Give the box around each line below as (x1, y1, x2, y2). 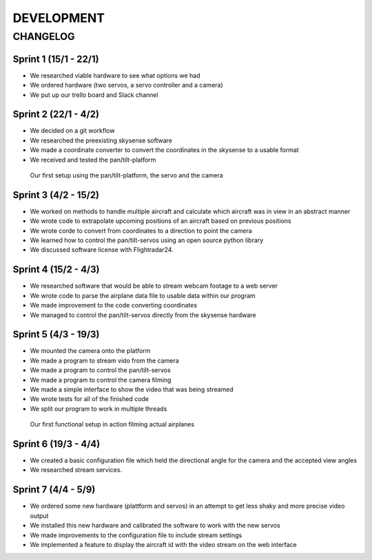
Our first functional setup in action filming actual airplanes (30, 420, 195, 429)
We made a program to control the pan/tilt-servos (30, 366, 172, 374)
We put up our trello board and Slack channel (30, 90, 158, 99)
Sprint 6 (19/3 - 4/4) (12, 438, 101, 450)
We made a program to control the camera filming (30, 376, 172, 384)
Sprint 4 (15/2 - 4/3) (12, 263, 100, 275)
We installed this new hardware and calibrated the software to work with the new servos (30, 521, 280, 530)
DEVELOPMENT (12, 10, 105, 25)
